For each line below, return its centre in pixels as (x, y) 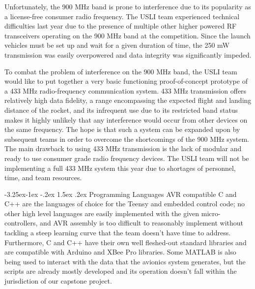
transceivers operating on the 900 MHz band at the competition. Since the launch (127, 35)
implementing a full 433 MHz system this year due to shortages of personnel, (120, 168)
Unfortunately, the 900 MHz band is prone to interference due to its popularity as (128, 6)
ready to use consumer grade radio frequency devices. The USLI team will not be (127, 158)
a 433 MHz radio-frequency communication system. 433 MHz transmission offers (126, 90)
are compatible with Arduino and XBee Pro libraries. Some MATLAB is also (120, 252)
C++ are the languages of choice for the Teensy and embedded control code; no (125, 204)
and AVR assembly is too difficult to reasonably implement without (142, 223)
